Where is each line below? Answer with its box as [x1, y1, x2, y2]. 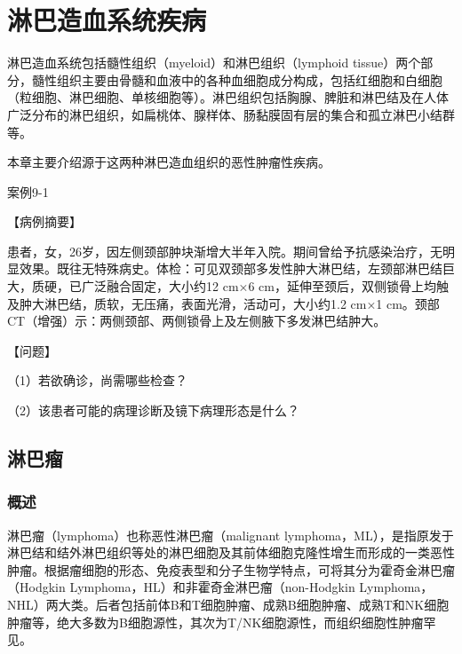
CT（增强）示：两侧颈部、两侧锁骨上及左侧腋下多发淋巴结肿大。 [7, 311, 386, 330]
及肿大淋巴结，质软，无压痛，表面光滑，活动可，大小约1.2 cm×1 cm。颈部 [7, 294, 440, 312]
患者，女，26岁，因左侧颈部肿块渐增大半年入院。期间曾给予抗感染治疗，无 [7, 241, 442, 260]
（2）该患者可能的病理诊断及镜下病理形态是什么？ [7, 401, 299, 420]
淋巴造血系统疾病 [7, 2, 207, 38]
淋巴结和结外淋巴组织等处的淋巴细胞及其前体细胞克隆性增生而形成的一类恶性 [7, 543, 455, 562]
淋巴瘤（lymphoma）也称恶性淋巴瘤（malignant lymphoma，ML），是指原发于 [7, 525, 454, 544]
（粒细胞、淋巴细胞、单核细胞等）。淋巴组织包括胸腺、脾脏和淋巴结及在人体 [7, 88, 449, 106]
